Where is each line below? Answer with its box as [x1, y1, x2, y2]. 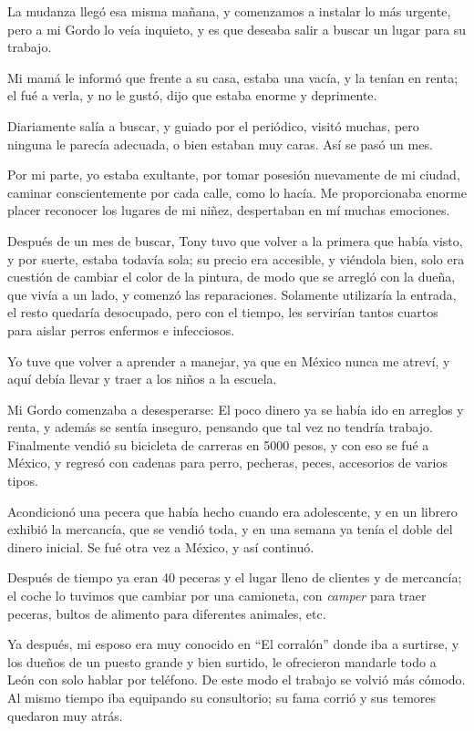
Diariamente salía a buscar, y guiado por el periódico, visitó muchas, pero [7, 116, 419, 135]
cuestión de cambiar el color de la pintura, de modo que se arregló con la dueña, [7, 267, 456, 286]
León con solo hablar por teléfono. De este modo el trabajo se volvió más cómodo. [7, 670, 466, 689]
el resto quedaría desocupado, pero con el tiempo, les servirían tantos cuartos [7, 303, 438, 322]
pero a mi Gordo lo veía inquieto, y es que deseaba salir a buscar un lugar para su [7, 19, 467, 38]
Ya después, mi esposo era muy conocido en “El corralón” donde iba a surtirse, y [7, 634, 459, 654]
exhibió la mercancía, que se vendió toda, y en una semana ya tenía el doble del [7, 520, 453, 539]
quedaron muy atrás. [7, 705, 123, 725]
